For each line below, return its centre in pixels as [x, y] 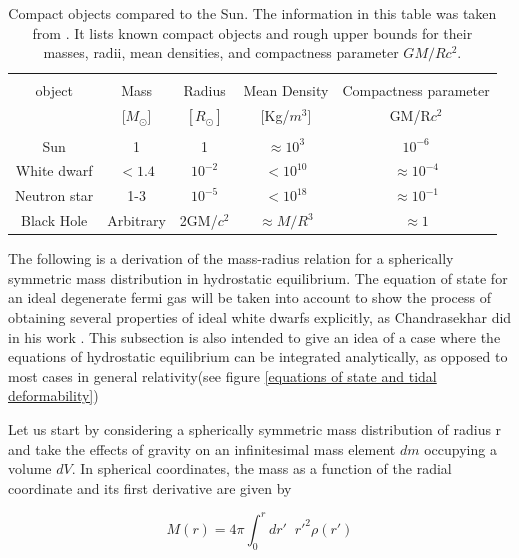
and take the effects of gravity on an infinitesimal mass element [202, 448]
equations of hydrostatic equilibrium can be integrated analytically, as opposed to [258, 356]
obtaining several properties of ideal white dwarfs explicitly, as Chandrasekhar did [260, 317]
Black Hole [54, 220]
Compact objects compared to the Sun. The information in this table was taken [252, 13]
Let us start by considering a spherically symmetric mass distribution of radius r [255, 429]
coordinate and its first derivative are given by [150, 487]
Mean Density [286, 90]
